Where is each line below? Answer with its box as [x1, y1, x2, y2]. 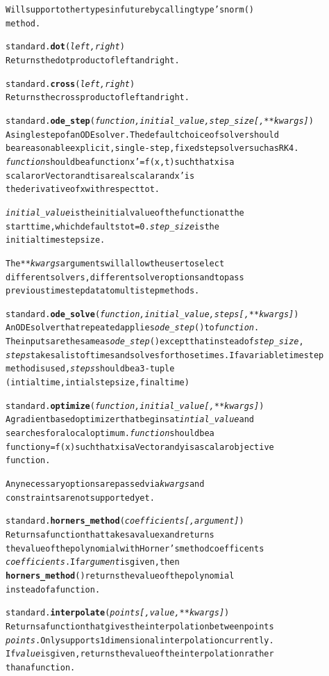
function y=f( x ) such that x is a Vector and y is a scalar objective [6, 442, 274, 452]
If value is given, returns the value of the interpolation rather [6, 649, 274, 659]
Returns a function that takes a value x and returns [6, 530, 214, 540]
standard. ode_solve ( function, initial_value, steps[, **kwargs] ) [6, 309, 299, 319]
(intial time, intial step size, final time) [6, 378, 189, 388]
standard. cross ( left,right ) [6, 79, 135, 89]
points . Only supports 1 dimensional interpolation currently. [6, 635, 274, 645]
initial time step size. [6, 235, 106, 246]
